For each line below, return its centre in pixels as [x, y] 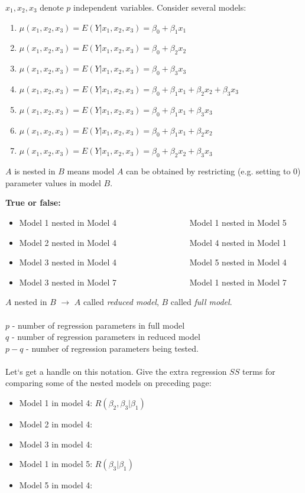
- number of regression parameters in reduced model [106, 337]
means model [91, 171]
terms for [259, 371]
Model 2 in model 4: [56, 424]
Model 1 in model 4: [56, 403]
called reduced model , [121, 302]
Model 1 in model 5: [56, 464]
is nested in [35, 171]
